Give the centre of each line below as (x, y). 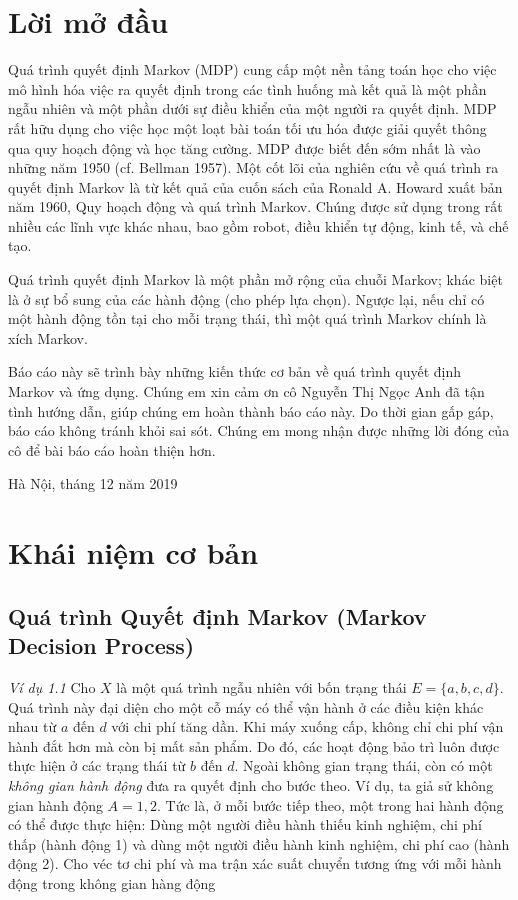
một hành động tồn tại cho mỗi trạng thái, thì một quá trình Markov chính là (247, 318)
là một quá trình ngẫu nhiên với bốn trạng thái (261, 686)
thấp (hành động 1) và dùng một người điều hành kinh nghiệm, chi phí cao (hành (259, 843)
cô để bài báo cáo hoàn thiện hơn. (112, 449)
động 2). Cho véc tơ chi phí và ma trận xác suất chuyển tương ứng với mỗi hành (255, 863)
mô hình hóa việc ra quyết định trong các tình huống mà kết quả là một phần (247, 88)
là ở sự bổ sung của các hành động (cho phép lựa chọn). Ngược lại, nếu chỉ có (246, 298)
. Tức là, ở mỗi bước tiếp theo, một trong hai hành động (330, 804)
